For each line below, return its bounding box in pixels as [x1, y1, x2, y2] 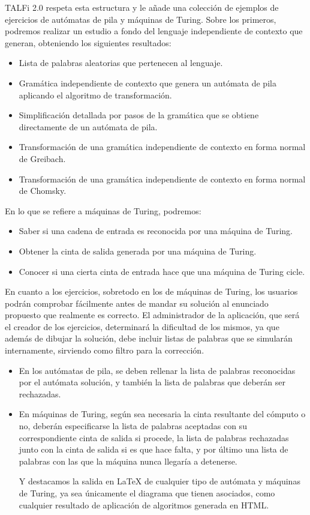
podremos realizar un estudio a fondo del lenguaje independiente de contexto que [5, 25, 303, 37]
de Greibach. [19, 152, 66, 164]
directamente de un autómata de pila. [19, 120, 158, 133]
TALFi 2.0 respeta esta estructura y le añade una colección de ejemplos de [5, 1, 279, 13]
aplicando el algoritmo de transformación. [19, 88, 172, 101]
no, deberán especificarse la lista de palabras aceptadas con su [19, 420, 247, 432]
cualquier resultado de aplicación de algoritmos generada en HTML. [19, 498, 269, 511]
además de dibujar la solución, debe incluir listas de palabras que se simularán [5, 332, 293, 345]
